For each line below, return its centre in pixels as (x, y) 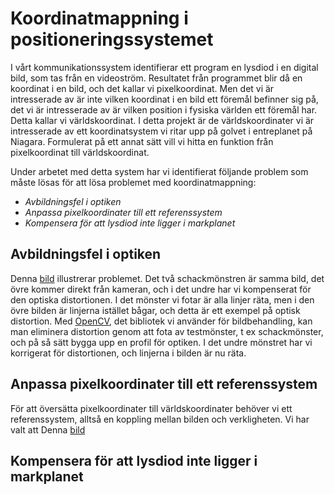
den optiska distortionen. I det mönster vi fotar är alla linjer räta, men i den (162, 299)
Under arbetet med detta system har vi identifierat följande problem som (159, 171)
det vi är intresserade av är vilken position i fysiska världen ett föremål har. (164, 109)
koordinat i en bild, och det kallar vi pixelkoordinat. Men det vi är (142, 88)
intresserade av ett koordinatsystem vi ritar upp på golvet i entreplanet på (161, 131)
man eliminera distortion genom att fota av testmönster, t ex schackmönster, (167, 331)
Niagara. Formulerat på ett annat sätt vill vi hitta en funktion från (142, 141)
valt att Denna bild (48, 429)
